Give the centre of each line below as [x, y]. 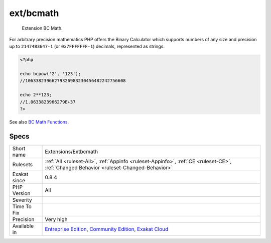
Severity [22, 200]
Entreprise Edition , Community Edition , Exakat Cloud [107, 229]
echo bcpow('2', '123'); [50, 74]
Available [23, 226]
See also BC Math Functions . [39, 122]
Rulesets [22, 164]
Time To [22, 206]
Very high [56, 219]
